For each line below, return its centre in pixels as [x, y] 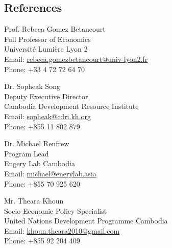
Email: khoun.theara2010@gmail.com [62, 230]
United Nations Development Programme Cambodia [86, 221]
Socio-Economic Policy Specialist [56, 210]
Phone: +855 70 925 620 [42, 183]
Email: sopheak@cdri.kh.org [47, 116]
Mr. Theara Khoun [34, 201]
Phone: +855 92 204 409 [42, 241]
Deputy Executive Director [46, 96]
